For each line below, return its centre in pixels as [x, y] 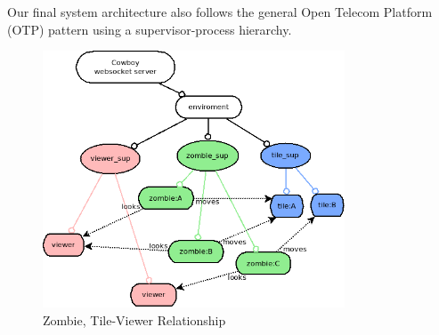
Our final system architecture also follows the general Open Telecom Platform [220, 12]
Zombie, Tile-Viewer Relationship [134, 319]
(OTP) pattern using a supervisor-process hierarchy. [150, 29]
